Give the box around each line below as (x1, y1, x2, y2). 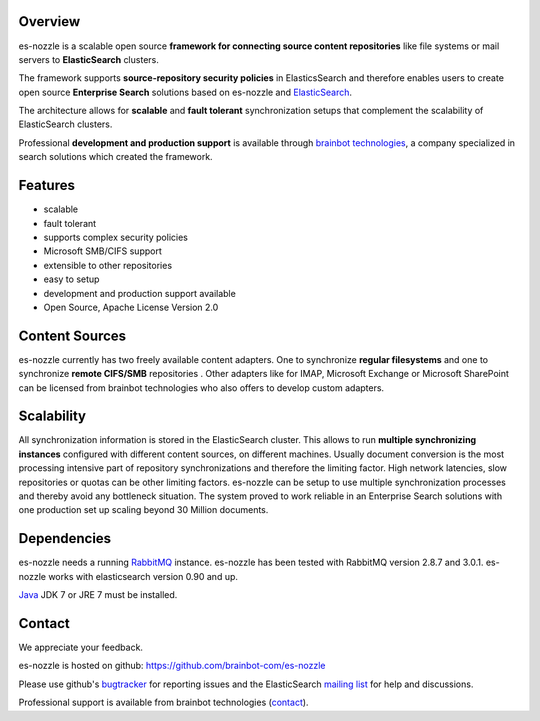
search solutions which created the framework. (18, 151, 214, 163)
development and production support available (43, 287, 237, 299)
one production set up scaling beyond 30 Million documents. (18, 504, 269, 516)
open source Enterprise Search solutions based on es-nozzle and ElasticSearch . (18, 86, 353, 98)
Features (18, 177, 75, 194)
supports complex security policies (43, 231, 189, 243)
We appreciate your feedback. (18, 641, 144, 654)
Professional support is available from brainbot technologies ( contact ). (18, 696, 309, 709)
